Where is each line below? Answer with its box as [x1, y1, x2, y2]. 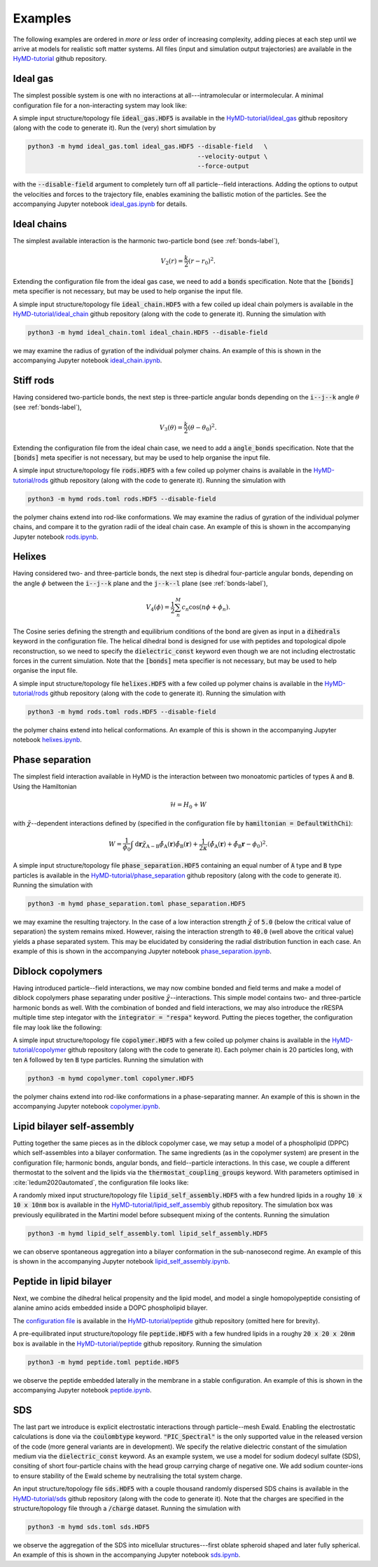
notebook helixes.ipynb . [13, 736, 82, 744]
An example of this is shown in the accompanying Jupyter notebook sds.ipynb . [13, 1551, 241, 1559]
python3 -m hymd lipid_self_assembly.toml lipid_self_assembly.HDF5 [27, 1229, 268, 1237]
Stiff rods [13, 375, 55, 387]
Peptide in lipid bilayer [13, 1275, 112, 1287]
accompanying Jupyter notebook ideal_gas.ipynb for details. [13, 200, 188, 208]
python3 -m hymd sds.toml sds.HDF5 [27, 1523, 150, 1531]
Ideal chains [13, 218, 67, 230]
